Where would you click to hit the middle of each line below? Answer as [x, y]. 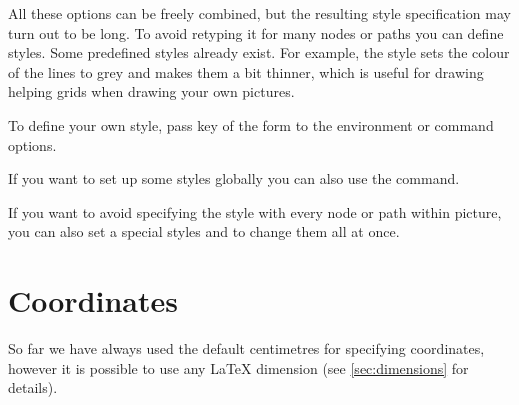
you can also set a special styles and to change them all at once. [204, 231]
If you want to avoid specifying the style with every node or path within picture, [255, 211]
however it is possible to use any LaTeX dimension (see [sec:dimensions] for [238, 367]
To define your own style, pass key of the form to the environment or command [251, 124]
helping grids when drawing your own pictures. [151, 91]
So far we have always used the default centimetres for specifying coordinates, [246, 348]
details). [33, 387]
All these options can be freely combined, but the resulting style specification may [259, 13]
